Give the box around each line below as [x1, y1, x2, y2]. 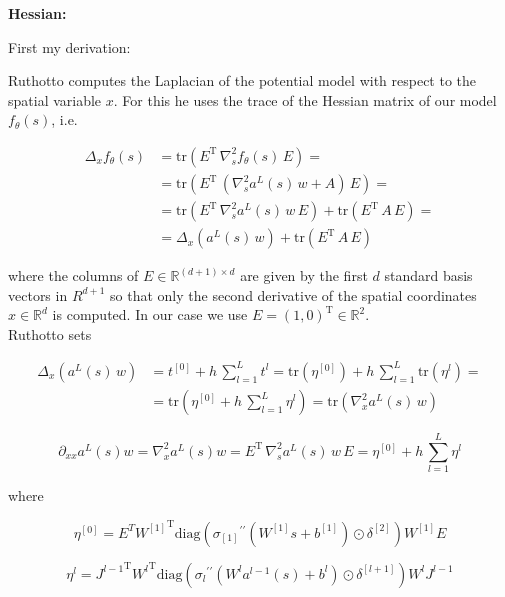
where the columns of [8, 265, 139, 286]
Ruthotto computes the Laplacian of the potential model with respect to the [8, 70, 477, 91]
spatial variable [8, 89, 102, 110]
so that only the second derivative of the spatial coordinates [110, 284, 477, 305]
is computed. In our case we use [52, 304, 248, 325]
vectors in [8, 284, 68, 305]
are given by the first [240, 265, 368, 286]
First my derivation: [8, 36, 131, 57]
